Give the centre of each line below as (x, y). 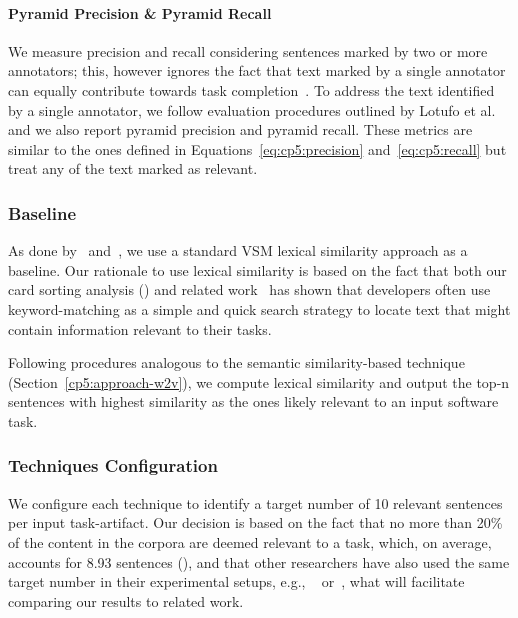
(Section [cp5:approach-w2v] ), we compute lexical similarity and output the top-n (259, 381)
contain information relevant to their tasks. (140, 328)
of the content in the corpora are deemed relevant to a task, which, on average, (250, 541)
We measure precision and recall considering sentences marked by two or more (248, 50)
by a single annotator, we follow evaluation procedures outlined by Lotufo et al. (252, 109)
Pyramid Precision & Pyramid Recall (140, 12)
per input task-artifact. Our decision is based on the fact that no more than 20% (255, 522)
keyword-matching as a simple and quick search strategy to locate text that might (259, 308)
